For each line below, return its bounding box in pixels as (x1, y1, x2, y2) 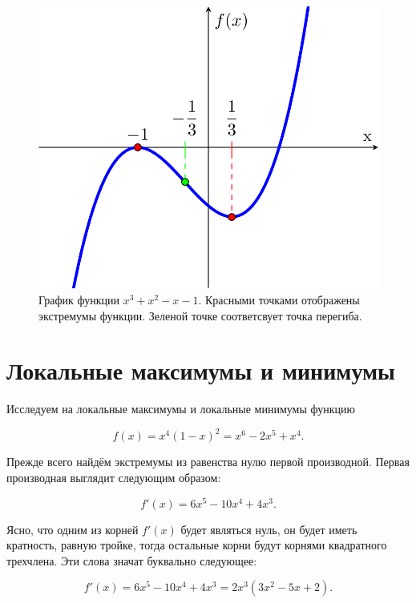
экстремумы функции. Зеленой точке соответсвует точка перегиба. (38, 307, 362, 324)
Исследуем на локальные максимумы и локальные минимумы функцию (6, 400, 356, 417)
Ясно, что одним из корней (6, 521, 139, 537)
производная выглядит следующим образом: (6, 468, 221, 485)
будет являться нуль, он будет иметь (180, 521, 357, 537)
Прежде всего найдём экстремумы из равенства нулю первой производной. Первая (6, 453, 410, 470)
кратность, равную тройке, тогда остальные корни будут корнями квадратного (6, 537, 387, 553)
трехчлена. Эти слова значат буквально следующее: (6, 552, 257, 569)
